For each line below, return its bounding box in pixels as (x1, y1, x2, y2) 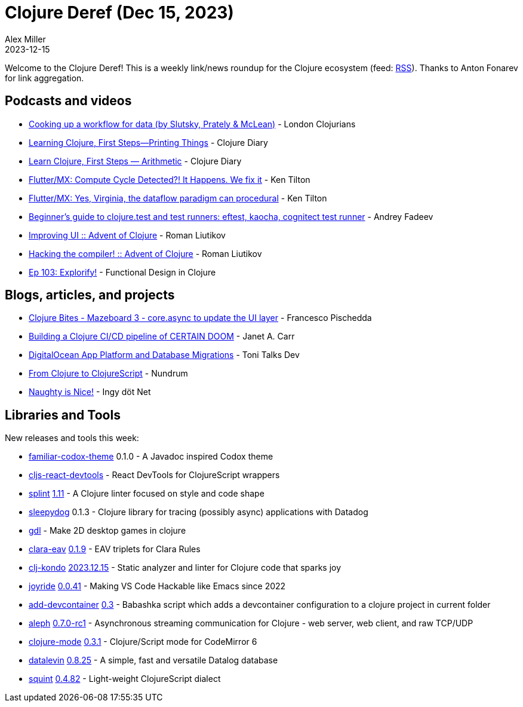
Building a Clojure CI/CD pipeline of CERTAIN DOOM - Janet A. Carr (29, 331, 295, 342)
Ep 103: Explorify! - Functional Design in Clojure (29, 267, 216, 277)
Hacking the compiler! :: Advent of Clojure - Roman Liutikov (29, 248, 262, 259)
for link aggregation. (5, 72, 84, 83)
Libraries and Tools (5, 407, 121, 423)
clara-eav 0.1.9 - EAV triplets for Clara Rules (29, 544, 201, 555)
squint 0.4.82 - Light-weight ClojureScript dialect (29, 674, 221, 684)
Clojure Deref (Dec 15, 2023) (5, 2, 234, 23)
